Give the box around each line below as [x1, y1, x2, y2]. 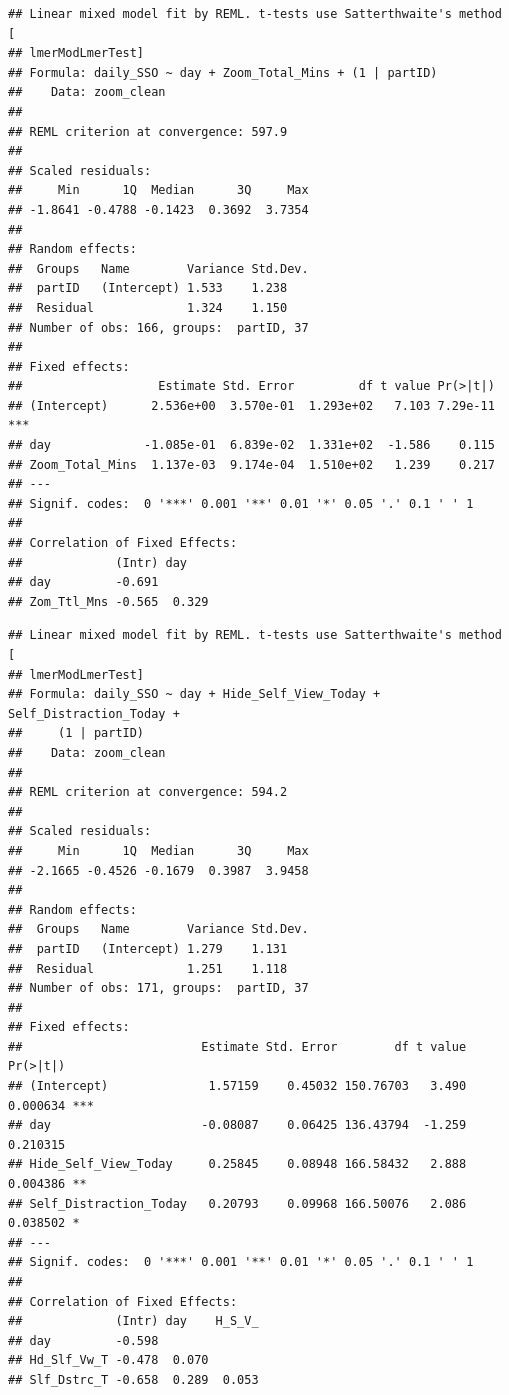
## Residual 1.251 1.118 [8, 961, 288, 976]
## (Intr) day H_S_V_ [8, 1314, 259, 1329]
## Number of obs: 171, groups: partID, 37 [8, 981, 309, 996]
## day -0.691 [8, 575, 159, 590]
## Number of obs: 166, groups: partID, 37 [8, 320, 309, 335]
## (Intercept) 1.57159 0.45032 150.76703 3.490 [8, 1079, 467, 1094]
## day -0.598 [8, 1333, 159, 1348]
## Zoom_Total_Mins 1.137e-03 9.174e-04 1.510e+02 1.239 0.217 [8, 457, 495, 472]
